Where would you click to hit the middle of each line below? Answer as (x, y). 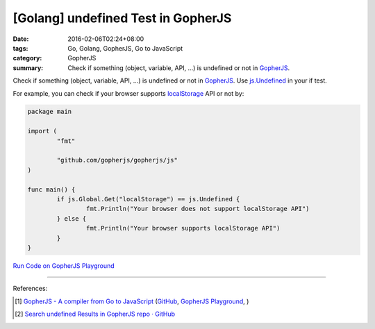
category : (27, 58)
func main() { (51, 189)
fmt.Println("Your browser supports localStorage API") (183, 228)
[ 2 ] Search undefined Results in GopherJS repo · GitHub (95, 314)
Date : (21, 39)
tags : (20, 48)
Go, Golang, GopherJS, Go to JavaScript (125, 48)
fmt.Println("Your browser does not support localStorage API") (198, 209)
